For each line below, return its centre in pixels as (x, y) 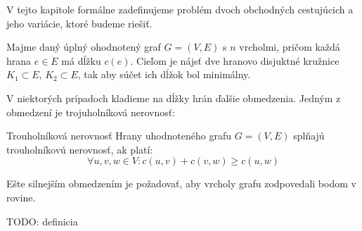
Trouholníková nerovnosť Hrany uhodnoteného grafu (119, 136)
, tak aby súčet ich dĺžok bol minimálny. (164, 74)
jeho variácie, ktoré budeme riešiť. (79, 23)
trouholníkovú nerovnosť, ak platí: (80, 149)
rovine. (21, 197)
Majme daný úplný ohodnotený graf (84, 47)
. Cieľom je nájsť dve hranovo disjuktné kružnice (235, 60)
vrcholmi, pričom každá (290, 47)
